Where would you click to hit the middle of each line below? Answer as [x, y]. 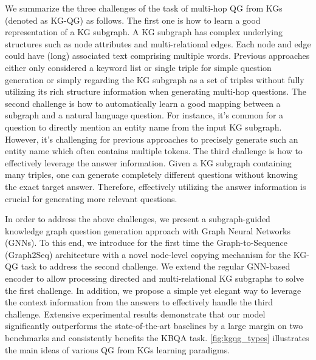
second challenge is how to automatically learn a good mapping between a [143, 103]
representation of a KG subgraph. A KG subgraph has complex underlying [144, 32]
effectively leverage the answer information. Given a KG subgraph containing [148, 162]
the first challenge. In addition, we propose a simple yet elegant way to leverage [153, 290]
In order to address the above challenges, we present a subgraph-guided [138, 219]
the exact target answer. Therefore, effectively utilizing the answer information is [156, 186]
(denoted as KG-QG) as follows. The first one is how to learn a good [133, 20]
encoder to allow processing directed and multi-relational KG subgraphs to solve [154, 278]
